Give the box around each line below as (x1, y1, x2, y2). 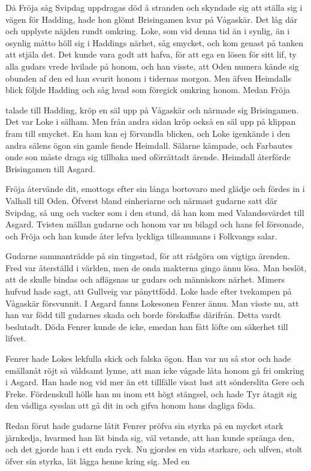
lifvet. (5, 332, 26, 344)
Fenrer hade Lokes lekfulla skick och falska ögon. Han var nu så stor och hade (5, 352, 291, 365)
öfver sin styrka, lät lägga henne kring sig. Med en (5, 454, 190, 467)
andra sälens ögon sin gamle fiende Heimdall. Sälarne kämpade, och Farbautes (5, 139, 292, 151)
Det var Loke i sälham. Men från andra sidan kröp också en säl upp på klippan (5, 115, 296, 128)
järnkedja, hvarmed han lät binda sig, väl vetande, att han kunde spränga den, (5, 431, 294, 443)
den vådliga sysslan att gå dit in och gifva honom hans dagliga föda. (5, 399, 256, 412)
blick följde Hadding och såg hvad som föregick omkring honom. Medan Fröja (5, 83, 290, 96)
